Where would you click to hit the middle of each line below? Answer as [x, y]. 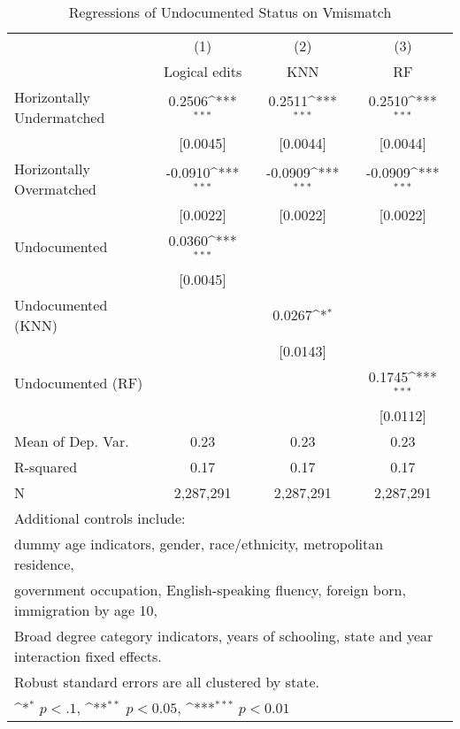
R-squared [46, 466]
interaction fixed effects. [88, 656]
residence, [44, 564]
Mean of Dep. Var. [72, 441]
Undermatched [60, 117]
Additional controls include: [100, 518]
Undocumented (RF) [79, 383]
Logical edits [203, 71]
